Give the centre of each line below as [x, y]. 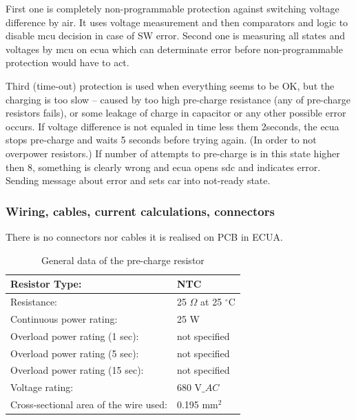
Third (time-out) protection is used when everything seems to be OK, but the [170, 85]
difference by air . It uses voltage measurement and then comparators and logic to [177, 22]
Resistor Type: [46, 284]
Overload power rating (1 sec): [75, 336]
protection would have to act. [67, 62]
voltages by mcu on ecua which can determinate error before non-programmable [174, 49]
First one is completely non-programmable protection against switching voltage [172, 8]
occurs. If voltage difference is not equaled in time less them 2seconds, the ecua [172, 126]
